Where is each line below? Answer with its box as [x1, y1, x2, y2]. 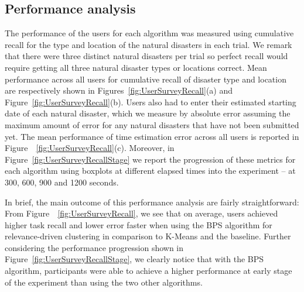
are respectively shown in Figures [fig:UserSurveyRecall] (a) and [5, 84, 233, 97]
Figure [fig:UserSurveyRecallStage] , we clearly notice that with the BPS [5, 253, 264, 265]
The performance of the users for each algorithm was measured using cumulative [5, 27, 294, 39]
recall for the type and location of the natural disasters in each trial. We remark [5, 38, 292, 50]
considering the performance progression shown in [5, 241, 184, 253]
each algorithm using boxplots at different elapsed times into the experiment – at [5, 164, 296, 177]
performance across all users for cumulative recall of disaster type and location [5, 73, 286, 85]
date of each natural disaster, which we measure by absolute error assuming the [5, 107, 291, 119]
